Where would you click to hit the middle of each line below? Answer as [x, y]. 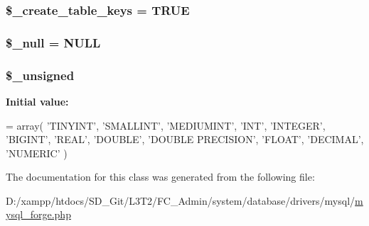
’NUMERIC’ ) [37, 153]
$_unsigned [40, 75]
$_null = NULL [53, 42]
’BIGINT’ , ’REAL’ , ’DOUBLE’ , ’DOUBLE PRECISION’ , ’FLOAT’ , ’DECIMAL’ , [185, 139]
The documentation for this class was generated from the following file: [160, 177]
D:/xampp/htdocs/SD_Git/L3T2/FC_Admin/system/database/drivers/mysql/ [181, 200]
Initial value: [37, 101]
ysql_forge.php [38, 214]
